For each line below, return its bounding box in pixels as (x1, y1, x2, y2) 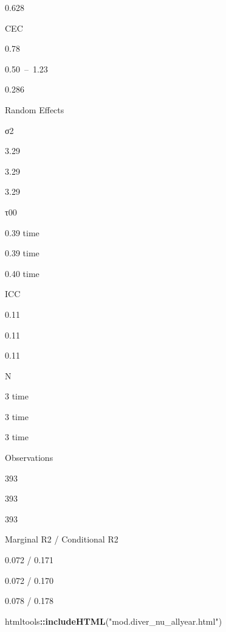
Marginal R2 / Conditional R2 (5, 533, 118, 546)
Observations (5, 451, 53, 464)
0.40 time (5, 267, 39, 279)
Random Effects (5, 103, 64, 116)
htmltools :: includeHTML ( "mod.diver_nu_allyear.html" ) (5, 614, 222, 627)
